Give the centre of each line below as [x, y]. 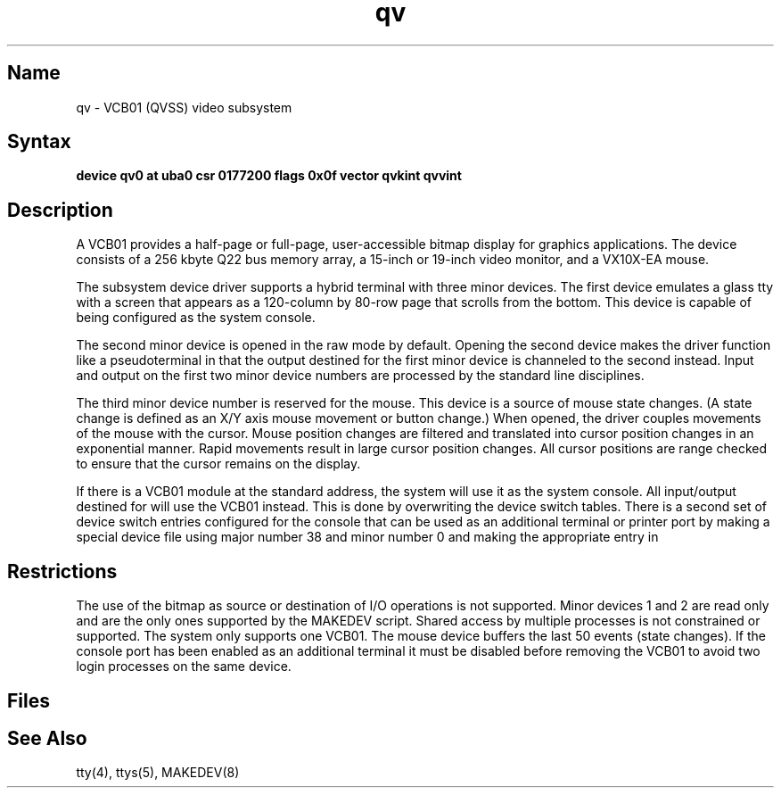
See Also [47, 738]
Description [60, 210]
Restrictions [62, 571]
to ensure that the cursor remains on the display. [218, 464]
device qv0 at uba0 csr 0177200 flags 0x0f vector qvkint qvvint [269, 176]
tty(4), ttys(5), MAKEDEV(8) [158, 773]
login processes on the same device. [184, 667]
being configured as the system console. [196, 318]
